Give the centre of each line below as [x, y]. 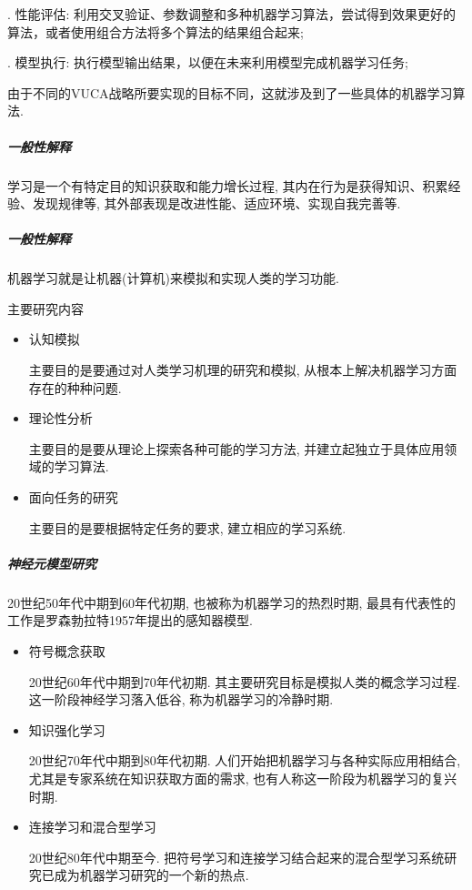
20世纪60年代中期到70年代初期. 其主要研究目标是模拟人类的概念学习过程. [245, 681]
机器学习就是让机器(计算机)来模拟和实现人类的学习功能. [173, 278]
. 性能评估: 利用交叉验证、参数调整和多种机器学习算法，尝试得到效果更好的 [232, 14]
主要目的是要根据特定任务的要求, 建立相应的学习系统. [187, 527]
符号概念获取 [67, 650]
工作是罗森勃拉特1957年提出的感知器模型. [130, 620]
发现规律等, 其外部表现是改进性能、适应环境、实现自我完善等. [216, 203]
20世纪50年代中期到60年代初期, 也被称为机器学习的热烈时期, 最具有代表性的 [232, 602]
